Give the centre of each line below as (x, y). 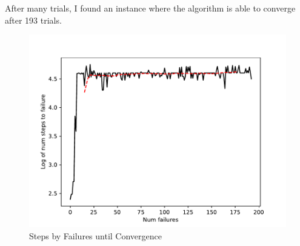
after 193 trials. (33, 20)
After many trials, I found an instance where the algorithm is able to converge (150, 8)
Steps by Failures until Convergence (95, 235)
